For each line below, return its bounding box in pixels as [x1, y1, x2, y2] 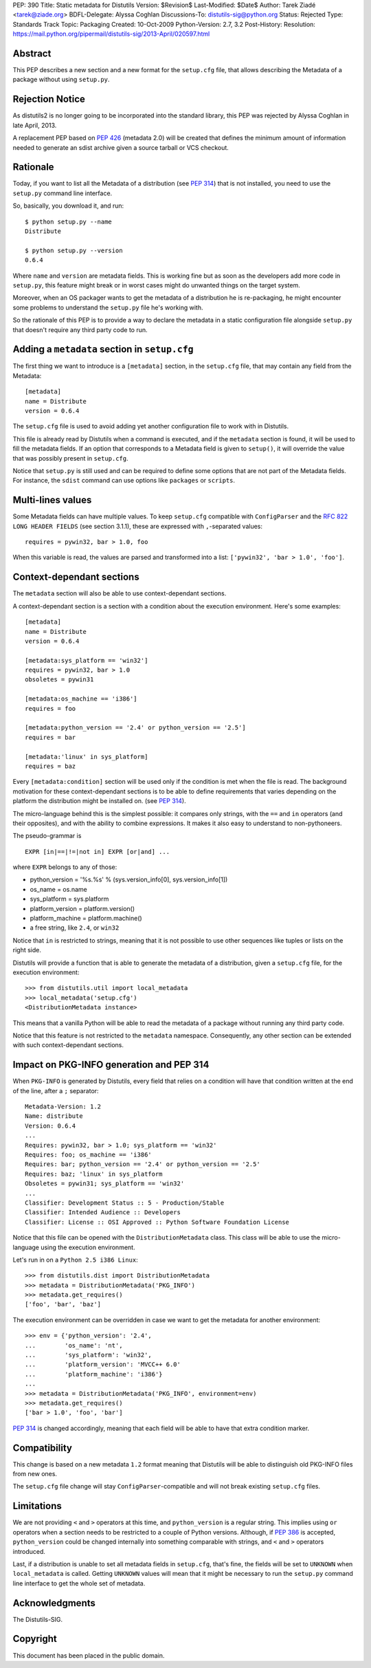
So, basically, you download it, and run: [12, 201, 124, 210]
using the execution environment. [40, 1243, 135, 1251]
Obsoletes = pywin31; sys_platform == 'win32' [25, 1180, 185, 1187]
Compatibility [12, 1442, 72, 1453]
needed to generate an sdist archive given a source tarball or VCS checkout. [12, 143, 229, 151]
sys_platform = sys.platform [30, 895, 109, 903]
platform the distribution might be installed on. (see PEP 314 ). [12, 797, 186, 805]
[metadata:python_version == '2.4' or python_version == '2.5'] [25, 724, 247, 732]
